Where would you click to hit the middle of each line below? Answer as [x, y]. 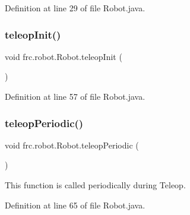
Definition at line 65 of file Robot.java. [75, 205]
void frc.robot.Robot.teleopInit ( [64, 56]
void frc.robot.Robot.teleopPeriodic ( [72, 145]
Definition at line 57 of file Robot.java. [75, 96]
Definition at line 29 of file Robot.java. [75, 8]
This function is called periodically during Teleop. [95, 185]
